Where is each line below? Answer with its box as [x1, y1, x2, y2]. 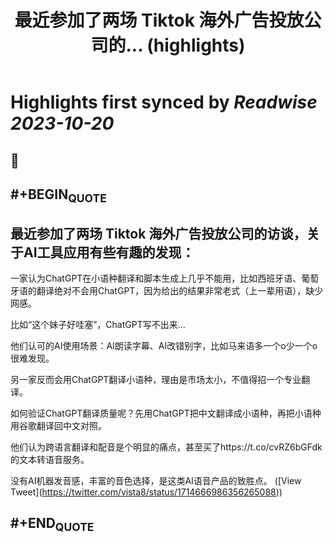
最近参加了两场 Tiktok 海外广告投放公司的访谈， [10, 225, 307, 242]
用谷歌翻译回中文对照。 [10, 419, 107, 431]
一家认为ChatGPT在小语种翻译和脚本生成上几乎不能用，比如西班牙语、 [10, 272, 302, 284]
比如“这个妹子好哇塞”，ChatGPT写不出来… [10, 318, 186, 330]
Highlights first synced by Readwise [10, 91, 318, 114]
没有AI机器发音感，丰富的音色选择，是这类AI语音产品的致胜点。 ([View [10, 474, 302, 486]
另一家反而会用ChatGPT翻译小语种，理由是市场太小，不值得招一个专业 [10, 373, 302, 385]
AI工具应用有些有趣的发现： [23, 244, 195, 261]
